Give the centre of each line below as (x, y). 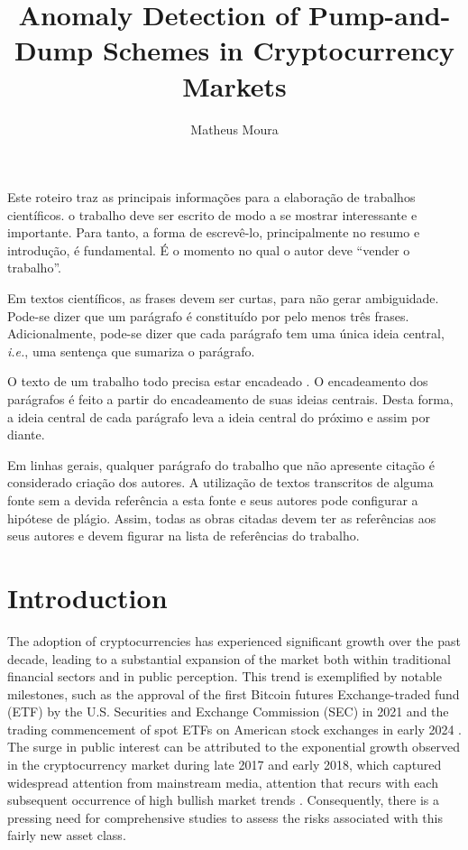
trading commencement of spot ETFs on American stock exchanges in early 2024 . (234, 729)
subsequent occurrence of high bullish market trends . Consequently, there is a (223, 800)
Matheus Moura (234, 129)
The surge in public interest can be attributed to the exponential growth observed (234, 747)
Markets (234, 85)
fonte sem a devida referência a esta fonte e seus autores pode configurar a (213, 500)
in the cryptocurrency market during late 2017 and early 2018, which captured (225, 765)
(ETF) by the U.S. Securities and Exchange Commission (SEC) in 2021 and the (228, 711)
